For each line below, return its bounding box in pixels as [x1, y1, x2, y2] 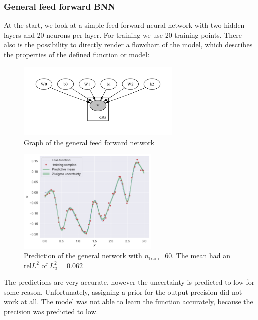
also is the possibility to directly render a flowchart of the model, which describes [4, 39, 253, 50]
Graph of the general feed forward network [24, 137, 155, 147]
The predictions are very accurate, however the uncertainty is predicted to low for [4, 277, 255, 287]
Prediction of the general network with [24, 250, 142, 261]
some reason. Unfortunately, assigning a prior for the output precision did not [4, 286, 242, 297]
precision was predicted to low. [4, 306, 98, 317]
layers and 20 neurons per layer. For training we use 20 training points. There [4, 29, 242, 40]
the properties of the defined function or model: [4, 49, 150, 59]
